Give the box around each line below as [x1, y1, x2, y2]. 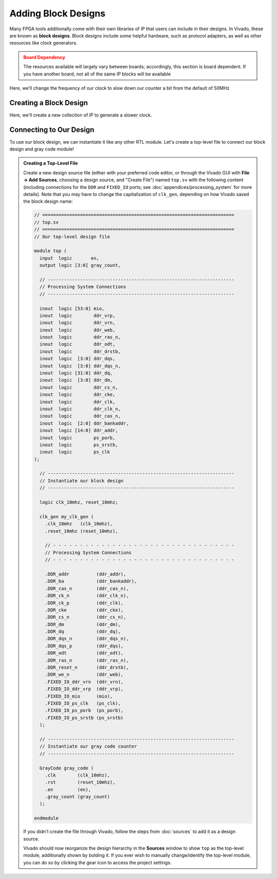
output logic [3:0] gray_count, [39, 262, 121, 268]
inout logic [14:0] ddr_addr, [39, 427, 118, 434]
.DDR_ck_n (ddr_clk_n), [45, 593, 129, 599]
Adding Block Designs [9, 8, 106, 19]
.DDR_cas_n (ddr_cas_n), [45, 585, 129, 591]
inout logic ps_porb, [39, 435, 115, 441]
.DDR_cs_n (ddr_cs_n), [45, 614, 127, 620]
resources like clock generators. [9, 40, 78, 46]
